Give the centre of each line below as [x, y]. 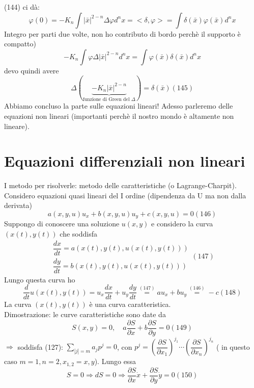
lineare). [17, 126]
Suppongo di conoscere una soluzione [62, 224]
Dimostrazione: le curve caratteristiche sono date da [85, 314]
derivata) [18, 205]
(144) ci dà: [22, 7]
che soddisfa [78, 234]
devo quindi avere [32, 70]
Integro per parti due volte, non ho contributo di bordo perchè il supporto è [122, 33]
